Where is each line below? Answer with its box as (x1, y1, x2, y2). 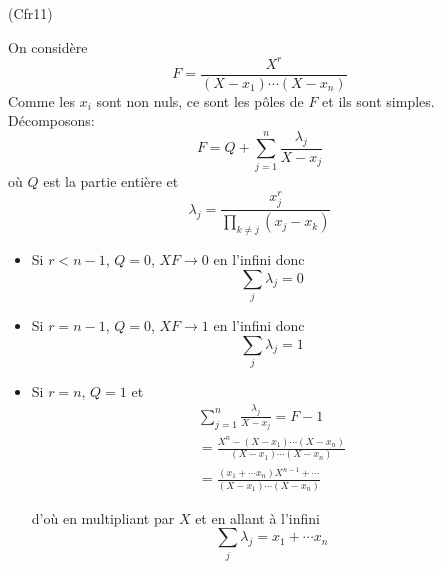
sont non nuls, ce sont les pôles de (96, 90, 304, 111)
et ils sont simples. (322, 90, 435, 111)
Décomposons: (8, 110, 95, 131)
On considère (8, 36, 88, 57)
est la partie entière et (43, 170, 179, 191)
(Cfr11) (8, 3, 53, 23)
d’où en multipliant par (31, 507, 175, 528)
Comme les (8, 90, 75, 111)
